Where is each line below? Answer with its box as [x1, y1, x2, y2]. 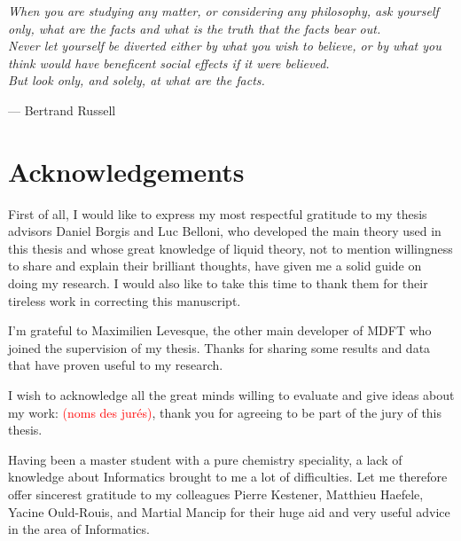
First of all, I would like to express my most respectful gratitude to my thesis [8, 204, 427, 223]
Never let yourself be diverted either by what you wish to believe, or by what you [8, 36, 441, 55]
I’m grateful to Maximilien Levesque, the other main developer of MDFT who [8, 321, 432, 340]
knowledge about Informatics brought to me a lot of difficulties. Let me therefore [8, 467, 448, 486]
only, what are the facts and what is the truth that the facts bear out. [8, 19, 381, 37]
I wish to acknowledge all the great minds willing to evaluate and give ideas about [8, 386, 455, 404]
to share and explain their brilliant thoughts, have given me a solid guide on [8, 256, 422, 275]
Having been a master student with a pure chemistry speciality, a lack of [8, 450, 402, 468]
